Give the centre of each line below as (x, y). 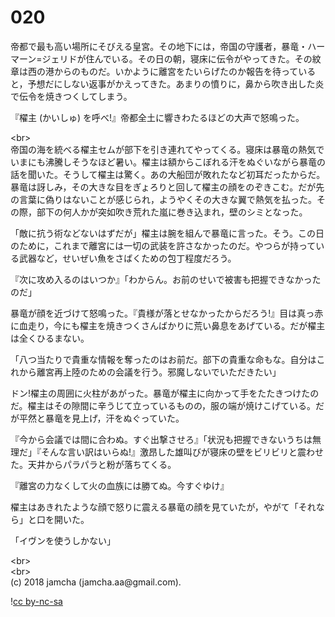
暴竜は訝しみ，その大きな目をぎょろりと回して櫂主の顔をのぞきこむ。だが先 (167, 187)
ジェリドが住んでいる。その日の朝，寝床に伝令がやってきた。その (177, 58)
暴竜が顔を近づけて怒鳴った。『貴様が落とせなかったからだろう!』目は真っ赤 (167, 313)
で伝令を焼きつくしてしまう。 (71, 96)
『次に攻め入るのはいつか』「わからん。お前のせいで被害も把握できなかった (166, 279)
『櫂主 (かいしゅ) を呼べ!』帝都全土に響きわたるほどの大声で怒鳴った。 (157, 117)
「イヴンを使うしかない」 (63, 540)
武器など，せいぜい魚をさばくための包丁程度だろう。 (127, 258)
